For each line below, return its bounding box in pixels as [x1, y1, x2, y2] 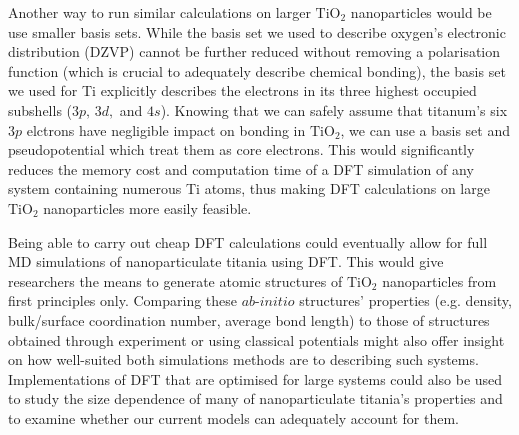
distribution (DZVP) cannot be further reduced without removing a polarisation [8, 41, 501, 62]
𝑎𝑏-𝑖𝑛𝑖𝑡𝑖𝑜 [241, 295, 295, 310]
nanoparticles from [382, 270, 497, 291]
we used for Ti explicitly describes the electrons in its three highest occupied [8, 80, 477, 101]
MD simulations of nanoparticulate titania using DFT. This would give [8, 251, 444, 272]
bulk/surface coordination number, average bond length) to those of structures [8, 309, 490, 330]
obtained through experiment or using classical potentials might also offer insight [8, 329, 505, 350]
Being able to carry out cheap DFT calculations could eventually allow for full [8, 231, 488, 252]
